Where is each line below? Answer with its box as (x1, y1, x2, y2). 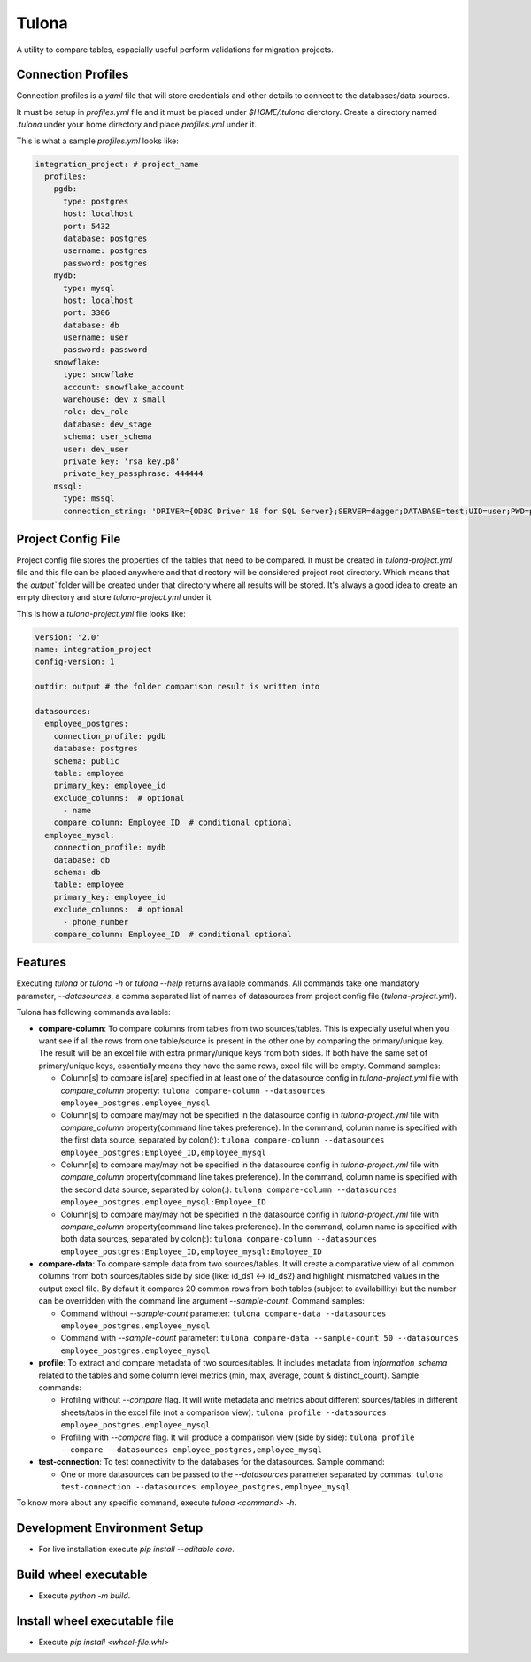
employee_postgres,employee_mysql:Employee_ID (60, 1197, 266, 1207)
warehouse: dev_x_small (63, 395, 166, 404)
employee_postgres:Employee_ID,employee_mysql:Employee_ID (60, 1246, 323, 1257)
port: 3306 (63, 308, 111, 318)
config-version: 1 (35, 657, 115, 667)
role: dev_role (63, 407, 129, 417)
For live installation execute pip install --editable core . (38, 1544, 235, 1555)
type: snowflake (63, 370, 134, 380)
